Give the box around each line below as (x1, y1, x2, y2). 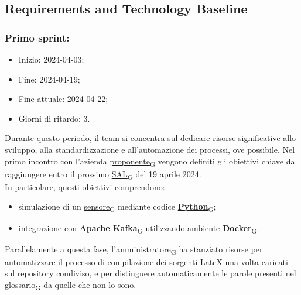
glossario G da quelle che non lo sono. (5, 278, 136, 292)
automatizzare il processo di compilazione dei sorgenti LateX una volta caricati (5, 255, 288, 267)
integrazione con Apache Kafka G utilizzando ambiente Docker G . (18, 221, 259, 235)
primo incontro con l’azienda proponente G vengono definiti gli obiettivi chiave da (5, 155, 295, 169)
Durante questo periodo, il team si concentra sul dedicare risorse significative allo (5, 132, 296, 144)
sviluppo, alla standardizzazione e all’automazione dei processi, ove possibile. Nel (5, 143, 295, 155)
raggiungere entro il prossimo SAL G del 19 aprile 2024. (5, 167, 201, 181)
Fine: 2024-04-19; (18, 73, 80, 85)
